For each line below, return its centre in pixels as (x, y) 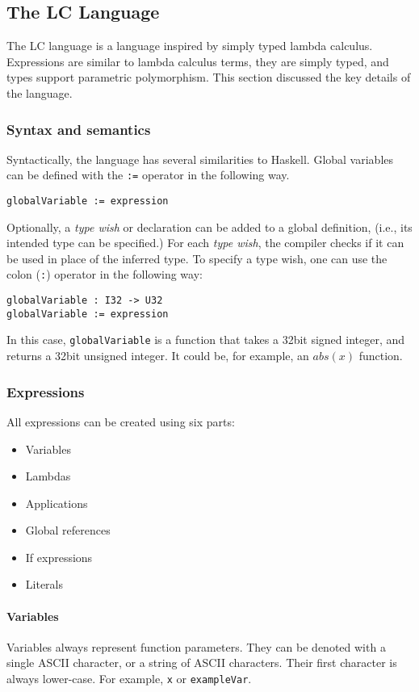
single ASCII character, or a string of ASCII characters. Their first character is (202, 663)
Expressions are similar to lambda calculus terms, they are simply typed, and (198, 61)
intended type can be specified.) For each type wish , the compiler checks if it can (205, 243)
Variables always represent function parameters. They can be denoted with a (196, 646)
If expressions (59, 557)
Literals (44, 584)
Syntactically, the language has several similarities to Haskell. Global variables (200, 159)
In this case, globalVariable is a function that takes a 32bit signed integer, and (206, 340)
